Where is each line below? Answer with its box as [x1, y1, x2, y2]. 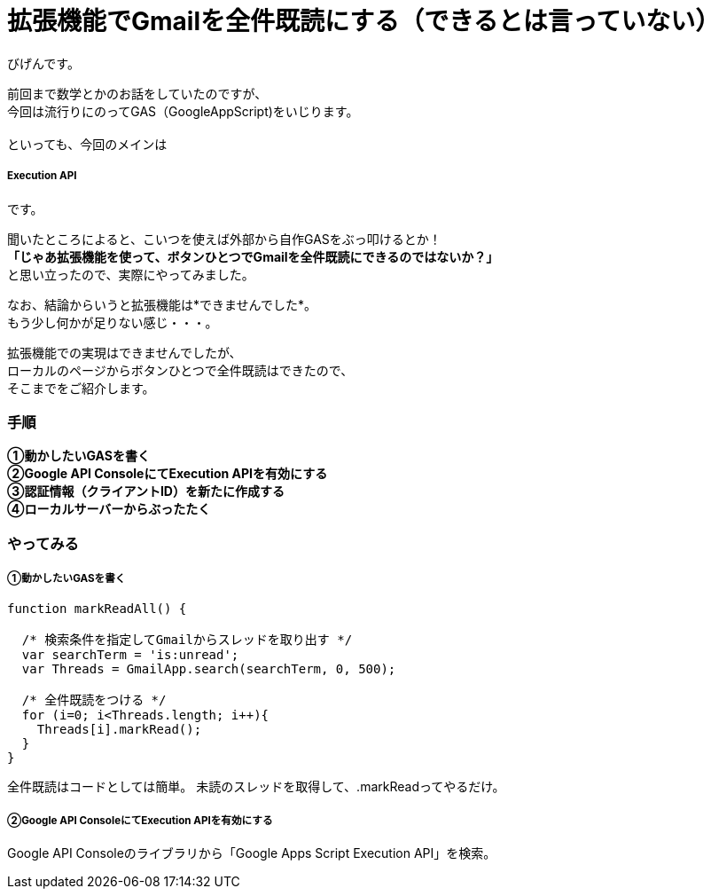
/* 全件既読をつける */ [21, 693, 167, 708]
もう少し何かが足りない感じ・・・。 [7, 314, 218, 330]
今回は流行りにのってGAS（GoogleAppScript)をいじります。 [7, 103, 359, 119]
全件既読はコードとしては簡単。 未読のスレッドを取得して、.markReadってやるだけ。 [7, 779, 505, 795]
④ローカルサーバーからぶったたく [7, 501, 211, 517]
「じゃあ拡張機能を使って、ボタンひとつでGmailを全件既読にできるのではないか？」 [7, 248, 499, 264]
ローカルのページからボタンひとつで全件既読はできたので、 [7, 362, 354, 378]
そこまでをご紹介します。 [7, 380, 155, 396]
